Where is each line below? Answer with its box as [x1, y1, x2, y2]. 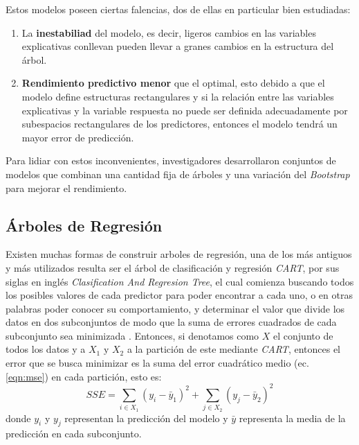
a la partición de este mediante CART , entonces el [127, 342, 341, 356]
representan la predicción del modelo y [64, 410, 228, 425]
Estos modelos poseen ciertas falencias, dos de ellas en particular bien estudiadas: [6, 2, 351, 16]
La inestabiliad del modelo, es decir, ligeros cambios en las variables [21, 25, 316, 40]
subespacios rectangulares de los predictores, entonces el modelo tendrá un [21, 116, 338, 131]
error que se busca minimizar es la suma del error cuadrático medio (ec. [6, 356, 309, 370]
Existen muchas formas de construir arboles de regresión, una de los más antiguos [6, 247, 352, 261]
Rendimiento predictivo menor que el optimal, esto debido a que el [21, 76, 325, 90]
